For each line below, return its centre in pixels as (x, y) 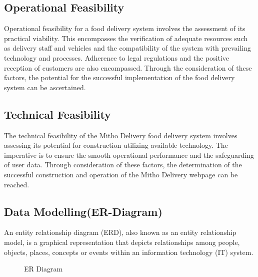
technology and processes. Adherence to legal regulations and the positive (117, 57)
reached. (17, 184)
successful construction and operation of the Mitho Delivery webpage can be (121, 174)
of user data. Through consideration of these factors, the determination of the (123, 165)
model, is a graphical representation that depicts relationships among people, (122, 242)
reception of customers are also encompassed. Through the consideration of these (128, 67)
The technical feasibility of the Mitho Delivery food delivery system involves (121, 135)
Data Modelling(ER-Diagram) (83, 211)
